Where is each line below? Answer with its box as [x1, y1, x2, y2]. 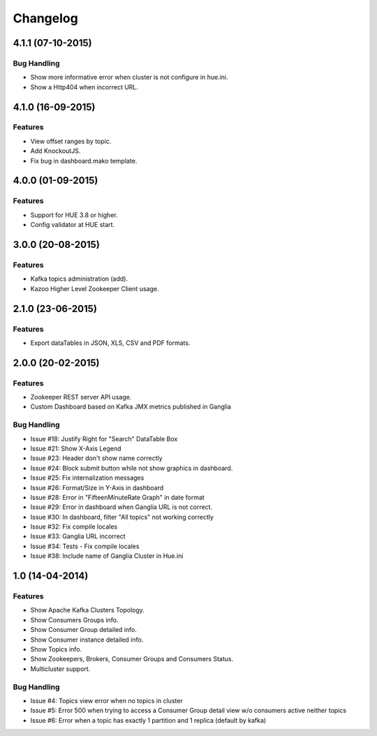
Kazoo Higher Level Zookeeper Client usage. [30, 284, 159, 293]
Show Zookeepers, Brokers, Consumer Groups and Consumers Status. [30, 655, 234, 663]
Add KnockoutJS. [30, 147, 81, 155]
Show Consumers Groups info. [30, 615, 119, 624]
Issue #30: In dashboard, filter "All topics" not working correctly [30, 513, 214, 521]
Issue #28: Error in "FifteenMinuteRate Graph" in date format [30, 493, 205, 501]
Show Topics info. [30, 645, 82, 653]
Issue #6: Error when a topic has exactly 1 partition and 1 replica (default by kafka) [30, 716, 267, 724]
